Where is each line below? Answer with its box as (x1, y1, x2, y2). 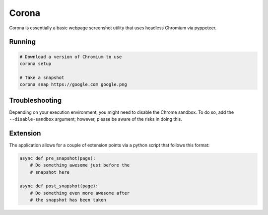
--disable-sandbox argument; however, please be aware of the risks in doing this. (9, 116, 182, 122)
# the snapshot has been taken (30, 197, 106, 203)
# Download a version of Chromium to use (19, 54, 122, 60)
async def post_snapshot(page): (19, 183, 99, 189)
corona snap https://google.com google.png (19, 82, 128, 87)
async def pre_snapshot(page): (19, 155, 96, 161)
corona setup (19, 61, 52, 67)
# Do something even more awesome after (30, 190, 130, 196)
